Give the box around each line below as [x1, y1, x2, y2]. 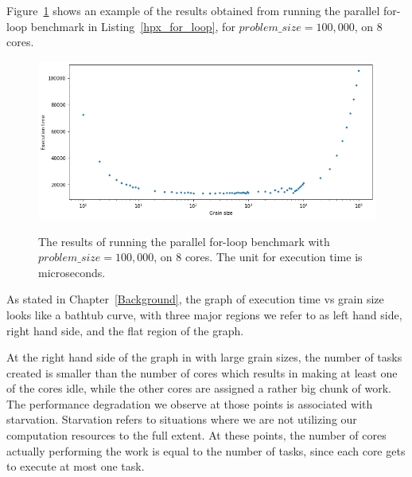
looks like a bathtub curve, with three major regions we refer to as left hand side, [6, 306, 402, 323]
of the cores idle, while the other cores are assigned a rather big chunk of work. [6, 380, 391, 397]
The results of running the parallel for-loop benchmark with [38, 233, 330, 249]
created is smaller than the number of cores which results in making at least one [6, 364, 398, 381]
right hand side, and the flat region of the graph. [6, 322, 244, 338]
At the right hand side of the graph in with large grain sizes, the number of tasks [6, 349, 402, 366]
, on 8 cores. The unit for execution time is [154, 248, 363, 265]
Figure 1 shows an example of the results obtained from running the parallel [6, 2, 380, 18]
